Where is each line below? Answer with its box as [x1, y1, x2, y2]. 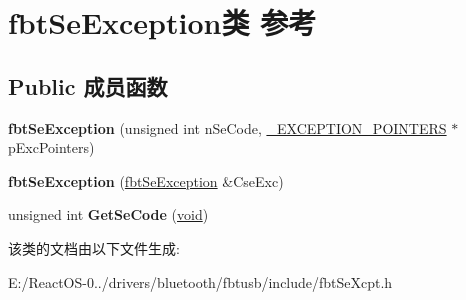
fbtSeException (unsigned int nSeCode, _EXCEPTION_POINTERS [8, 117, 447, 138]
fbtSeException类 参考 [8, 2, 317, 43]
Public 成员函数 [8, 70, 168, 101]
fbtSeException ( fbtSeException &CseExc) [8, 170, 284, 191]
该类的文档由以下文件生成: [8, 237, 180, 258]
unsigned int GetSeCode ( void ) [8, 204, 209, 225]
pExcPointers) [8, 137, 95, 158]
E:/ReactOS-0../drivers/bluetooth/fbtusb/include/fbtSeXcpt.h [8, 271, 393, 292]
